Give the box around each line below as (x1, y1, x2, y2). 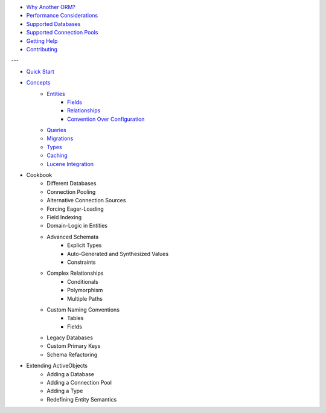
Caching (46, 152, 68, 159)
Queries (46, 127, 66, 134)
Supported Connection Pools (26, 29, 98, 36)
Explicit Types (67, 242, 102, 249)
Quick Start (26, 68, 54, 75)
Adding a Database (46, 370, 95, 377)
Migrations (46, 135, 74, 142)
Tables (67, 315, 84, 322)
